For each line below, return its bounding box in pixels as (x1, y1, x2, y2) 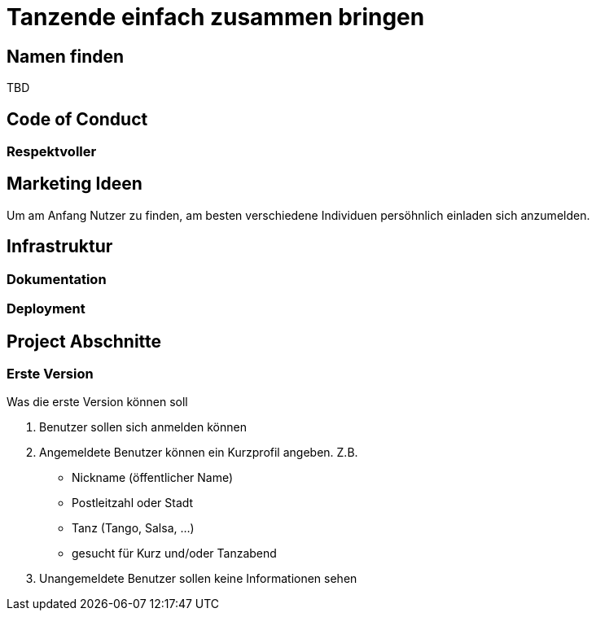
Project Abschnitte (7, 330, 162, 352)
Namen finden (7, 46, 125, 67)
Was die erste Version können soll (7, 395, 188, 409)
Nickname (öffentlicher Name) (72, 470, 234, 485)
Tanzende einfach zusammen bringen (7, 3, 425, 31)
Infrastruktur (7, 236, 113, 257)
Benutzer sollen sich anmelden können (39, 420, 247, 435)
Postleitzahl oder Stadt (72, 496, 194, 510)
